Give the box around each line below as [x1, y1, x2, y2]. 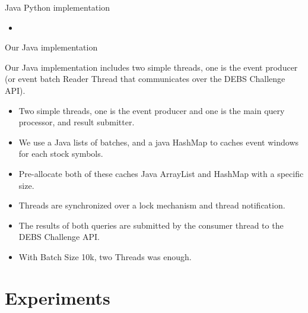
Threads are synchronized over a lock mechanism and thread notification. [18, 199, 285, 211]
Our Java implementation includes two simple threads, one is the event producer [5, 61, 298, 73]
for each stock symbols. [18, 147, 103, 160]
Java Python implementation [5, 1, 110, 13]
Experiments [5, 285, 110, 309]
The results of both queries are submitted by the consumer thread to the [18, 219, 284, 231]
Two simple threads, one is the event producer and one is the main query [18, 104, 285, 116]
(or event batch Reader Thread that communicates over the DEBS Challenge [5, 72, 285, 85]
